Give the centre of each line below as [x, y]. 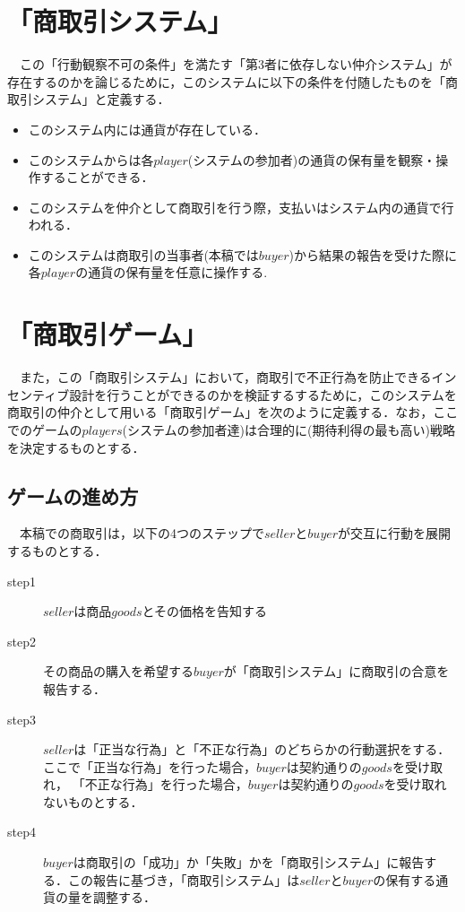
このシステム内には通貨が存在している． [147, 129]
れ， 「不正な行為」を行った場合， [146, 784]
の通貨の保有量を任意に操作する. [172, 272]
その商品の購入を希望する [118, 671]
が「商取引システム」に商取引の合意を [336, 671]
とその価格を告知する [205, 611]
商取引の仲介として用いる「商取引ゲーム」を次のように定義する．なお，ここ [233, 412]
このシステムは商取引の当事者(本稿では [143, 254]
